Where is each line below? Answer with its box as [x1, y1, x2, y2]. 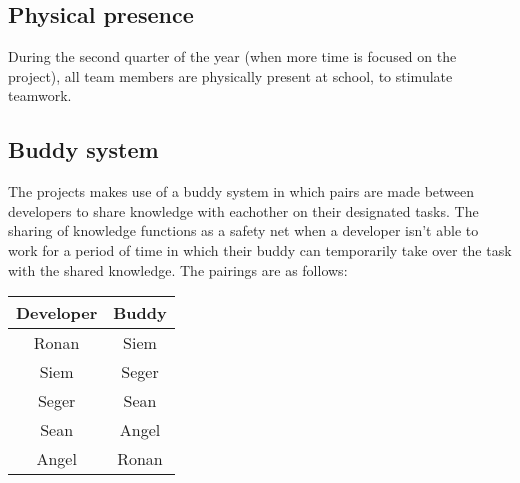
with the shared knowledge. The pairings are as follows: [8, 259, 348, 280]
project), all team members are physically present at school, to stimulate [8, 65, 453, 86]
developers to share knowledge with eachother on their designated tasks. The [8, 200, 479, 221]
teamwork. [8, 85, 72, 106]
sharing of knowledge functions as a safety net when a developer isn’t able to [8, 220, 479, 241]
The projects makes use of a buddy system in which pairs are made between [8, 181, 475, 202]
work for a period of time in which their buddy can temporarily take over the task [8, 239, 512, 260]
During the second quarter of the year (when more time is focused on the [8, 46, 457, 67]
